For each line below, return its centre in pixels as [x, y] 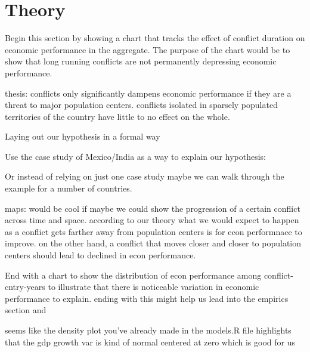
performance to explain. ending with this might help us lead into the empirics [147, 298]
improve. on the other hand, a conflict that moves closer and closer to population [153, 243]
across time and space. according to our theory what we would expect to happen [152, 220]
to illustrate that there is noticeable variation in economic [154, 287]
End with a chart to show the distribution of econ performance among [133, 275]
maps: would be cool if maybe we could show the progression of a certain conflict [153, 208]
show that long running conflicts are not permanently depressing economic [141, 61]
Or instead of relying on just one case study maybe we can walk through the [145, 176]
